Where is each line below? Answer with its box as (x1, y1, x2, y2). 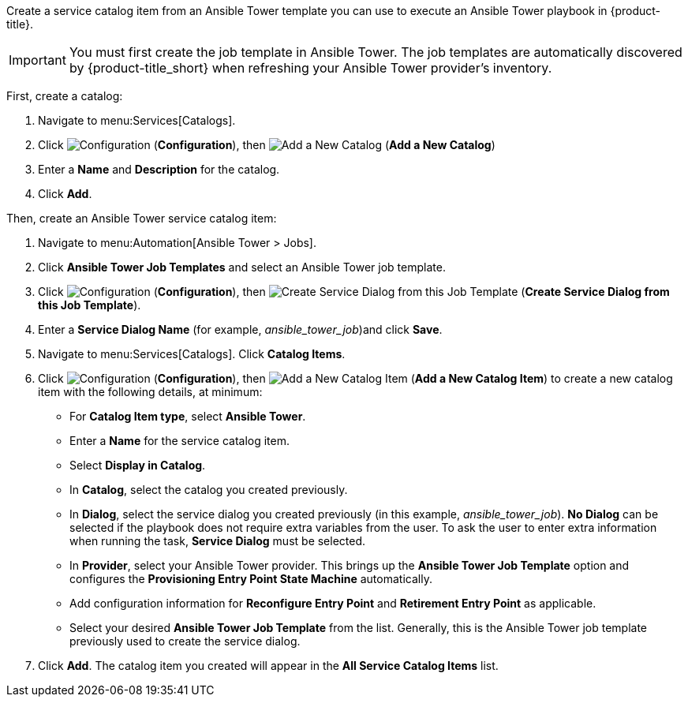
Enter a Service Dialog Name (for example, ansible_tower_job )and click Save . (38, 323, 443, 336)
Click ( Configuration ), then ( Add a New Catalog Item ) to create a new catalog (38, 372, 673, 385)
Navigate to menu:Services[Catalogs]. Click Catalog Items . (38, 347, 346, 361)
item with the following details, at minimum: (38, 385, 263, 398)
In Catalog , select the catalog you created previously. (69, 483, 348, 496)
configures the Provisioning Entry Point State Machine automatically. (69, 572, 432, 585)
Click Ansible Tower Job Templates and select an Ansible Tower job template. (38, 260, 446, 274)
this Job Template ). (38, 298, 141, 312)
